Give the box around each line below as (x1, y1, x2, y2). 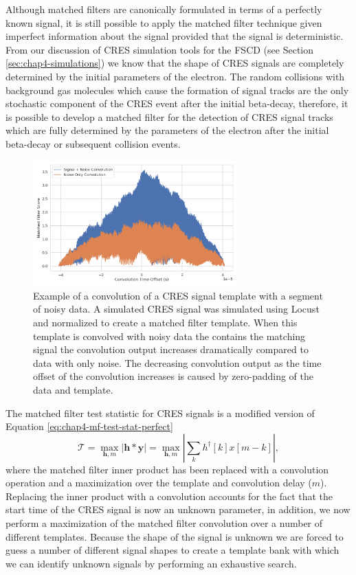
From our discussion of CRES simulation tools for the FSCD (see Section (5, 42, 313, 56)
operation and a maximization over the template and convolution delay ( (5, 475, 312, 490)
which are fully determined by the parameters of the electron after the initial (5, 123, 329, 137)
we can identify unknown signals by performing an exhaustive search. (5, 556, 297, 570)
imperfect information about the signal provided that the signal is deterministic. (5, 29, 344, 43)
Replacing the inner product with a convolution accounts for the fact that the (5, 488, 333, 503)
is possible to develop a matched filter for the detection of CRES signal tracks (5, 109, 333, 124)
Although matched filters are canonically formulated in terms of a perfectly (5, 2, 322, 16)
